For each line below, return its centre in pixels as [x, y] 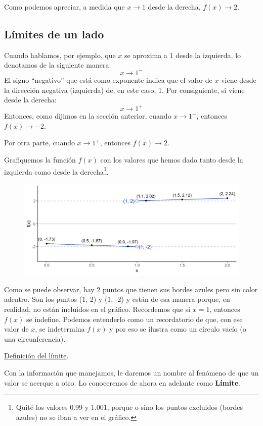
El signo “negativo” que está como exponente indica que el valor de [108, 79]
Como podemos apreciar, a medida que [64, 7]
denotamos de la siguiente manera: [58, 65]
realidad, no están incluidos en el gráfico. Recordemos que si [97, 309]
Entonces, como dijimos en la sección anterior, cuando [88, 116]
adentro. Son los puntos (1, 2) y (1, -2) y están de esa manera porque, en [117, 299]
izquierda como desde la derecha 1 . [56, 171]
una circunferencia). [35, 338]
